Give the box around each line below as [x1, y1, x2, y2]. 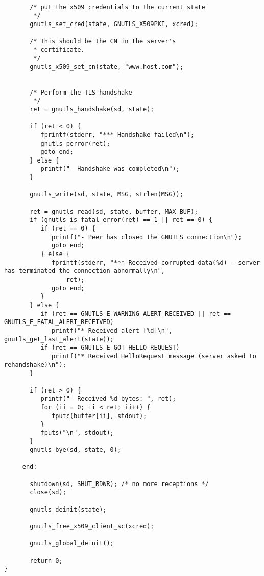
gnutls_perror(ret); [40, 140, 110, 147]
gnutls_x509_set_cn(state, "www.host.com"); [30, 63, 183, 71]
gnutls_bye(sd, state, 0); [30, 446, 122, 454]
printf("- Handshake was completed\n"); [40, 165, 180, 173]
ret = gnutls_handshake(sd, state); [30, 105, 154, 113]
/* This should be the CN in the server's [30, 37, 176, 45]
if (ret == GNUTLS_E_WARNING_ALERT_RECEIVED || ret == [40, 310, 231, 317]
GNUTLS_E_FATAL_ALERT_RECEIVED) [4, 318, 114, 326]
